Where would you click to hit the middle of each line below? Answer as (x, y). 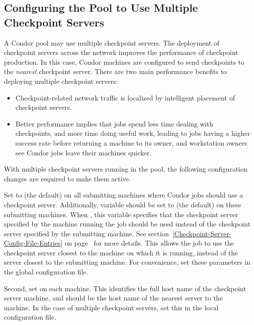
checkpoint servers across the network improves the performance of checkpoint (121, 52)
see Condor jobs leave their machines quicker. (83, 152)
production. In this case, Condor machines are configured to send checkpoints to (124, 62)
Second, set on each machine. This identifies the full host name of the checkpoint (125, 288)
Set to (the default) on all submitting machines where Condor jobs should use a (124, 195)
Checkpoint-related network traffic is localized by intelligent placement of (125, 97)
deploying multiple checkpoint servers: (61, 81)
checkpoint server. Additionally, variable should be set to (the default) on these (123, 204)
